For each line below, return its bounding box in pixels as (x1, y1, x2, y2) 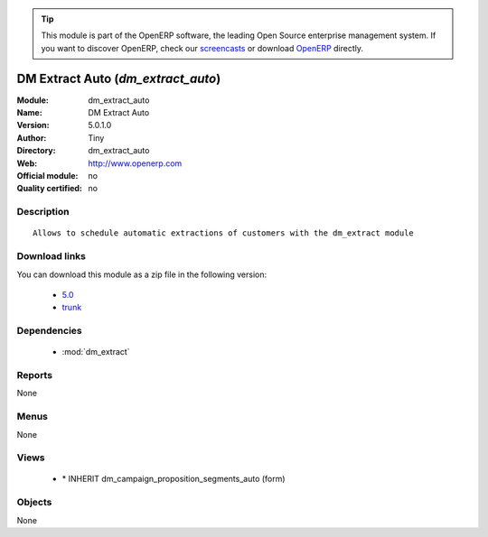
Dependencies (16, 325, 83, 338)
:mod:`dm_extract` (61, 347, 130, 357)
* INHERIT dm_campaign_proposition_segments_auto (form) (61, 474, 286, 485)
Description (16, 206, 70, 218)
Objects (16, 496, 52, 509)
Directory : (16, 145, 56, 156)
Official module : (16, 171, 79, 181)
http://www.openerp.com (88, 158, 183, 169)
